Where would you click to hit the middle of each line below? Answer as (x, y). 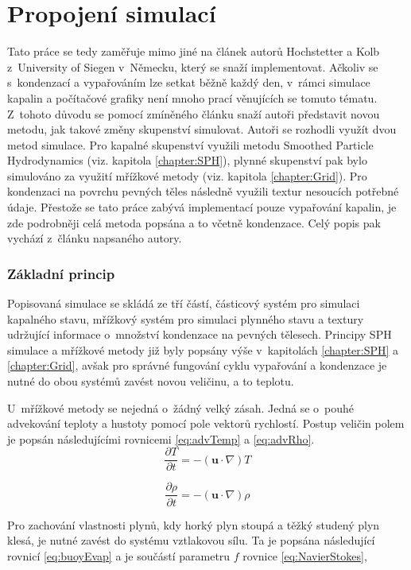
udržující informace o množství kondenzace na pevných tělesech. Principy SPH (200, 334)
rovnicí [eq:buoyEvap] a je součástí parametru (119, 555)
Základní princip (61, 273)
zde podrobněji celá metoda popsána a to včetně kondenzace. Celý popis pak (194, 222)
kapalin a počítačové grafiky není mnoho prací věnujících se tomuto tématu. (192, 97)
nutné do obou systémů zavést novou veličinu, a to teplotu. (151, 381)
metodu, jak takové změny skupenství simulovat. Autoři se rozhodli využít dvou (202, 129)
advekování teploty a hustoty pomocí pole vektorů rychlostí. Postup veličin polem (206, 423)
